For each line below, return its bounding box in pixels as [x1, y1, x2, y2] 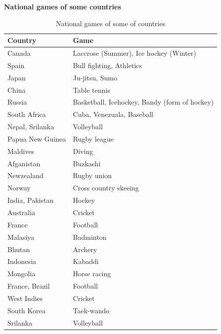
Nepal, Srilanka [7, 121, 54, 132]
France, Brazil [7, 281, 50, 291]
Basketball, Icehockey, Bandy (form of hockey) [73, 97, 214, 107]
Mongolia [7, 268, 36, 279]
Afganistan [7, 158, 41, 168]
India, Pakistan [7, 195, 54, 205]
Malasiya [7, 231, 35, 242]
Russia [7, 97, 27, 107]
